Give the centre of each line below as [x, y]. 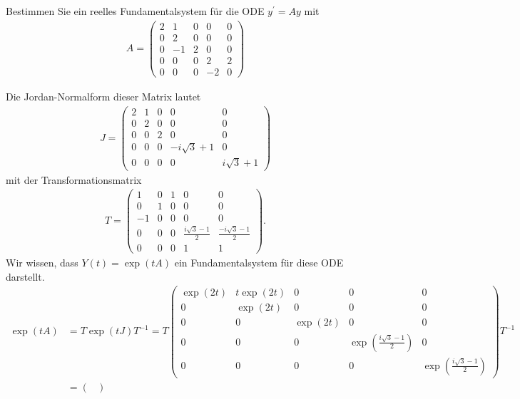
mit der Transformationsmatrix [74, 179]
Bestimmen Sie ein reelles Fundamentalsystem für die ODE [135, 11]
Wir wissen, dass [42, 263]
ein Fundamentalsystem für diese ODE [259, 263]
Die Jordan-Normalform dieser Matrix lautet [103, 96]
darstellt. [25, 276]
